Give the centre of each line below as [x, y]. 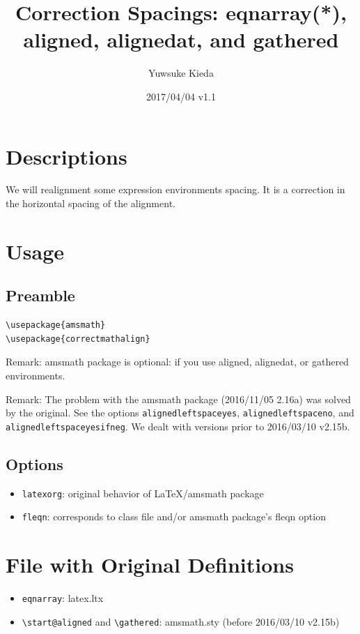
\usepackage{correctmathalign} [78, 339]
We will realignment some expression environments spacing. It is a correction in [175, 189]
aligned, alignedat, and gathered [181, 39]
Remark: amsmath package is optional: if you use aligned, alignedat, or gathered [177, 362]
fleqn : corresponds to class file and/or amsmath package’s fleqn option [174, 516]
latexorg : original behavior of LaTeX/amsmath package [143, 493]
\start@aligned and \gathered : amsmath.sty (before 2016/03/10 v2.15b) [181, 621]
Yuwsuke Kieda [181, 73]
